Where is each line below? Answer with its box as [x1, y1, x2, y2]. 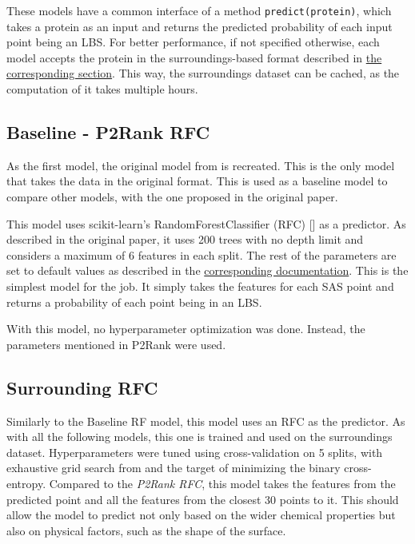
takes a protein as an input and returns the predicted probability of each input [6, 18, 393, 34]
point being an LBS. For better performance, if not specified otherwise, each [6, 34, 380, 50]
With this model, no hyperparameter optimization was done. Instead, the [6, 320, 365, 337]
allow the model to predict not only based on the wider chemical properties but [6, 506, 396, 523]
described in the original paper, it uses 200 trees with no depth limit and [6, 231, 364, 248]
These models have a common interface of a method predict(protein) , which [6, 2, 392, 18]
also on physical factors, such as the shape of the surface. [6, 522, 286, 538]
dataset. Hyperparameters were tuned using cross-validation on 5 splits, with [6, 443, 383, 460]
